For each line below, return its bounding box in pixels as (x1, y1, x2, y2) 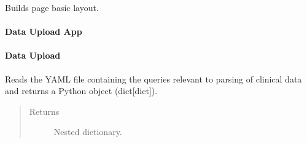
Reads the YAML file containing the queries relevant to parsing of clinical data (5, 72, 302, 85)
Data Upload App (5, 25, 82, 38)
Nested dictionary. (53, 125, 122, 138)
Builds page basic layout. (5, 1, 99, 13)
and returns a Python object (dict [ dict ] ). (5, 84, 158, 97)
